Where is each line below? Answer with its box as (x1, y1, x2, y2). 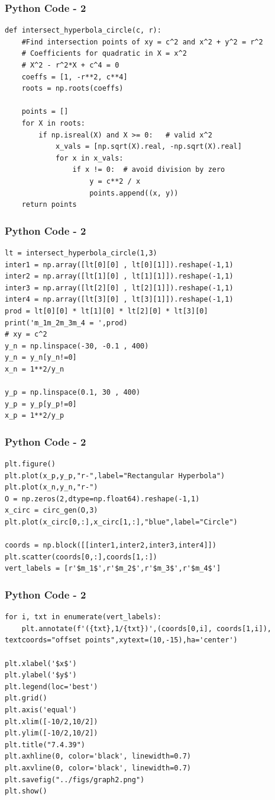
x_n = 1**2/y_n (5, 364, 64, 373)
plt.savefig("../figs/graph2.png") (5, 775, 145, 784)
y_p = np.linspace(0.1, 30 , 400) (5, 388, 141, 397)
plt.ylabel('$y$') (5, 671, 77, 680)
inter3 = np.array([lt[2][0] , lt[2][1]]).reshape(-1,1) (5, 283, 234, 292)
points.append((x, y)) (89, 188, 179, 197)
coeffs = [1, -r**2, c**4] (21, 72, 128, 81)
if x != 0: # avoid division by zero (72, 165, 225, 174)
